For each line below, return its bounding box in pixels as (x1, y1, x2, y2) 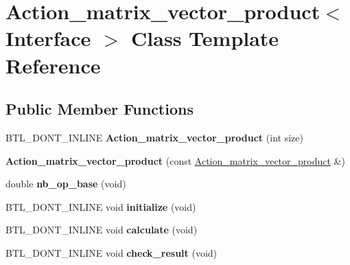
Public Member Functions (5, 98, 194, 119)
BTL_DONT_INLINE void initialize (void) (5, 199, 196, 214)
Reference (5, 51, 101, 79)
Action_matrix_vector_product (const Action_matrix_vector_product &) (5, 153, 345, 168)
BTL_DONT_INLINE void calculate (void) (5, 222, 198, 237)
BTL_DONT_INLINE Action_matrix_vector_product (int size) (5, 130, 303, 144)
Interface (5, 24, 91, 52)
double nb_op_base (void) (5, 176, 126, 191)
